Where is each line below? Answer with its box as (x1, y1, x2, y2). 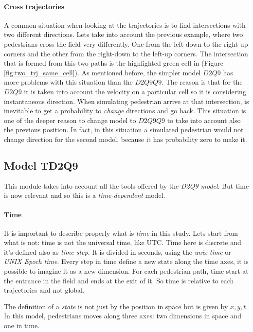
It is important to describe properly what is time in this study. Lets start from (4, 227, 238, 238)
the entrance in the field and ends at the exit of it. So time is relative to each (4, 275, 234, 285)
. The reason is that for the (162, 77, 243, 87)
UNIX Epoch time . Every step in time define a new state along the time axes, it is (4, 256, 249, 266)
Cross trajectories (4, 1, 65, 11)
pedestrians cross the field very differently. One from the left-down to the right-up (4, 38, 248, 49)
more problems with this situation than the (4, 77, 133, 87)
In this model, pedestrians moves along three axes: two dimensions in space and (4, 311, 241, 321)
